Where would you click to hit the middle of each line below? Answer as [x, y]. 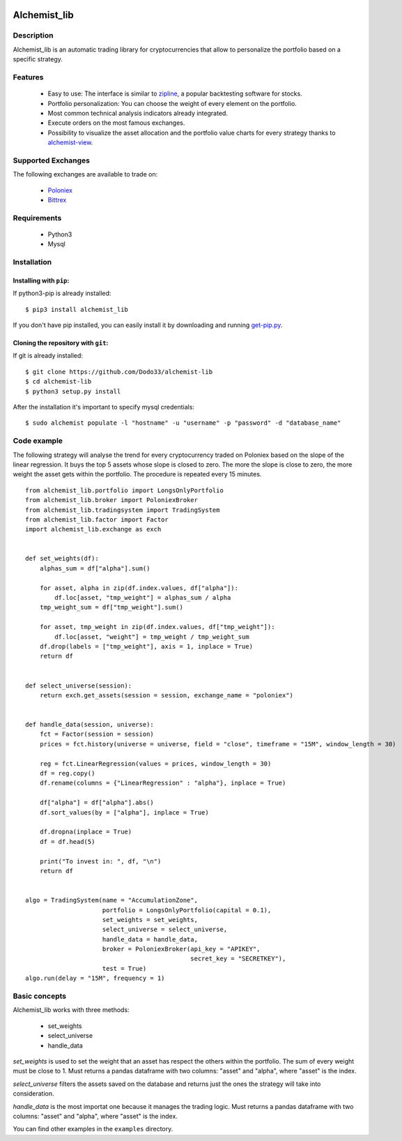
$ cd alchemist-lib [59, 381]
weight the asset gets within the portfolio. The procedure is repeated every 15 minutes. [137, 474]
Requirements [37, 218]
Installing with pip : [41, 280]
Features [28, 77]
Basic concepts [39, 996]
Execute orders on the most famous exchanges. [116, 123]
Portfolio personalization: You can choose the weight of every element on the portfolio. [172, 103]
